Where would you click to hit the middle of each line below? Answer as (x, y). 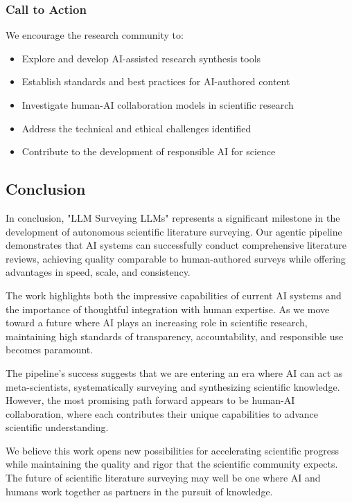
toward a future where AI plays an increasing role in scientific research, (157, 323)
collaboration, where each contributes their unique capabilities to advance (162, 413)
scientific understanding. (57, 427)
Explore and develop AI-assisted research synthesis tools (141, 58)
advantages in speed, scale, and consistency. (98, 272)
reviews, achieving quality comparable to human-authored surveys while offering (176, 258)
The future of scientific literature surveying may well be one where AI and (163, 478)
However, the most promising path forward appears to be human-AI (150, 400)
